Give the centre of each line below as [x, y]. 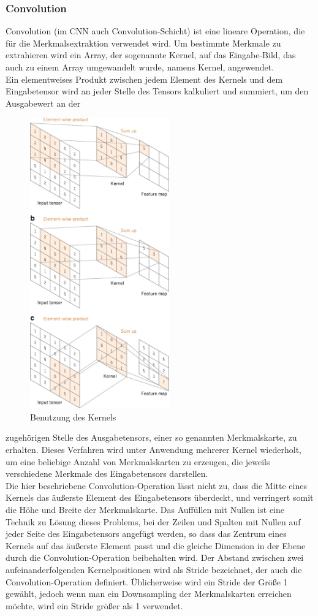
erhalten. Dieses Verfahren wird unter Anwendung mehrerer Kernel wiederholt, [153, 450]
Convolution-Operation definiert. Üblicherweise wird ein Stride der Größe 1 [147, 581]
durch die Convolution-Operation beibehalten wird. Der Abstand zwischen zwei [155, 557]
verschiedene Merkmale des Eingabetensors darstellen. [107, 473]
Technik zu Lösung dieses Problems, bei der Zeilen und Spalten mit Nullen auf [153, 521]
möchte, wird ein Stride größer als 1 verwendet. [94, 605]
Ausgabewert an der [43, 103]
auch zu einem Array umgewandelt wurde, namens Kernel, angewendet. [140, 67]
